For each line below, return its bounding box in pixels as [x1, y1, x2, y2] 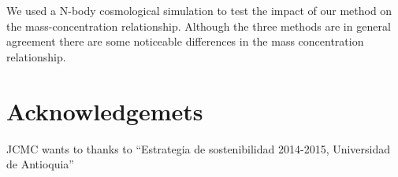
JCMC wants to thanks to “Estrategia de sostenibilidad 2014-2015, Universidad [6, 140, 391, 157]
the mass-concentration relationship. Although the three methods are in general [6, 17, 391, 34]
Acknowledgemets [6, 94, 203, 127]
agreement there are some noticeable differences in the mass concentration [6, 33, 364, 50]
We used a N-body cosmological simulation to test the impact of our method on [6, 2, 392, 18]
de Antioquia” [6, 156, 74, 172]
